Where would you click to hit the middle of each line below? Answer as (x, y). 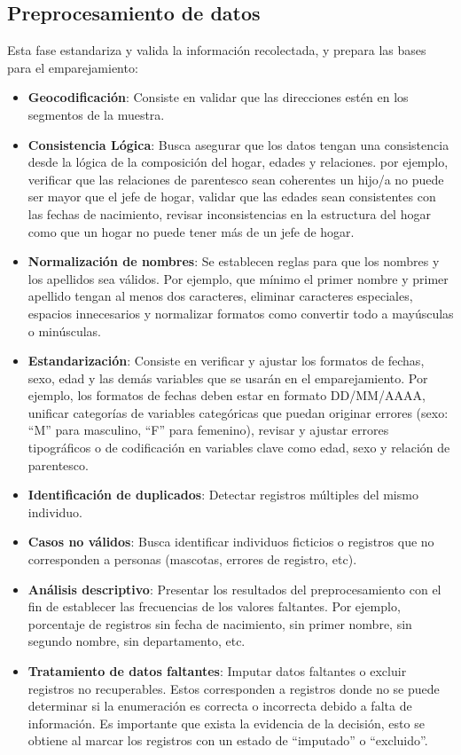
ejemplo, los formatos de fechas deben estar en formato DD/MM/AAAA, (227, 395)
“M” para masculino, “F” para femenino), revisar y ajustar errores (208, 430)
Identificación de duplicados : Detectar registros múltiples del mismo (223, 495)
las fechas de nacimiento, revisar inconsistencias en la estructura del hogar (229, 213)
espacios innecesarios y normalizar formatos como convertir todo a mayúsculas (241, 313)
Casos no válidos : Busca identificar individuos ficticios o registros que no (231, 542)
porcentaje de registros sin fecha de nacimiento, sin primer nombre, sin (220, 623)
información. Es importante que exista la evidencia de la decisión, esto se (226, 723)
